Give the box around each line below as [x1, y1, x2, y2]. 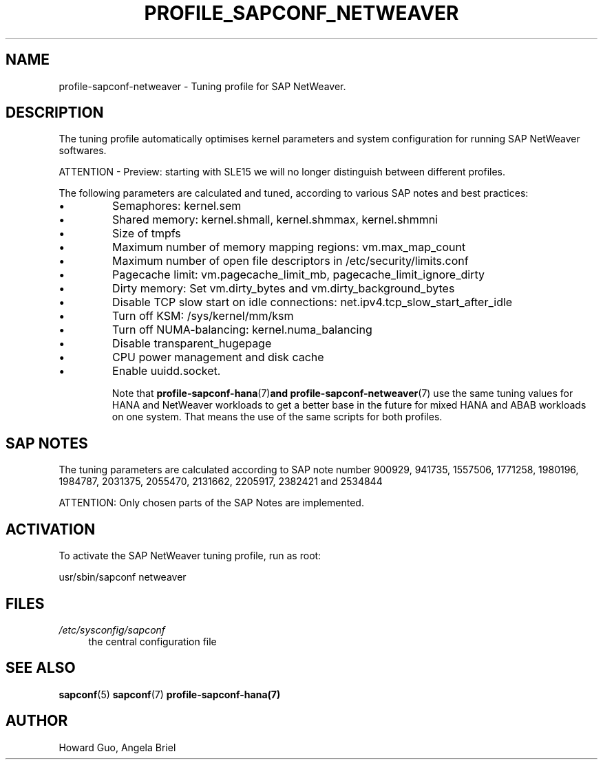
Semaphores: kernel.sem [112, 199, 242, 213]
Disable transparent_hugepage [112, 336, 272, 351]
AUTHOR [6, 712, 68, 730]
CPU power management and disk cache [112, 350, 324, 365]
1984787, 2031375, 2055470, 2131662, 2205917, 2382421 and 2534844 [59, 475, 383, 488]
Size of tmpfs [112, 226, 181, 241]
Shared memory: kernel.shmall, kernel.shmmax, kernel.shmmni [112, 213, 438, 227]
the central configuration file [88, 635, 217, 647]
